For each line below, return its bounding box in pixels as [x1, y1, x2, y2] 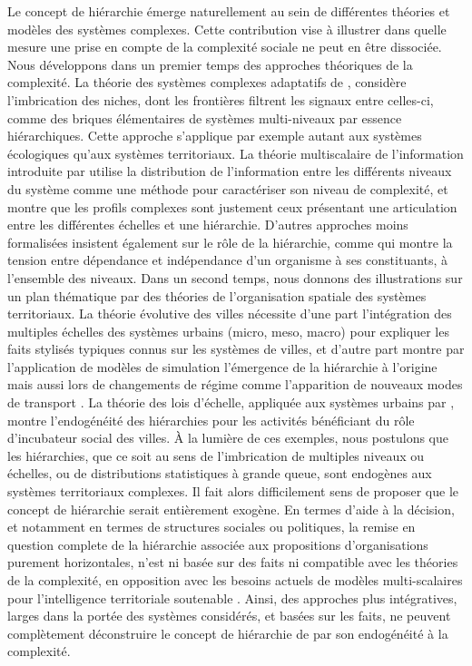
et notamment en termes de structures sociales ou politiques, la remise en [7, 517, 416, 536]
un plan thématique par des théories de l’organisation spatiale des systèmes [7, 286, 427, 305]
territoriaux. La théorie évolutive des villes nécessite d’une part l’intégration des [7, 304, 452, 323]
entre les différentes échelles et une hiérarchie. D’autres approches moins [7, 215, 408, 234]
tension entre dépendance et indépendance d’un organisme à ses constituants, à [7, 250, 448, 269]
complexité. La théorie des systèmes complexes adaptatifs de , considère [7, 73, 407, 92]
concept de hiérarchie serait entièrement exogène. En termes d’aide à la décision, [7, 499, 455, 518]
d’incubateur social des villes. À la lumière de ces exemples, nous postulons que [7, 428, 448, 447]
